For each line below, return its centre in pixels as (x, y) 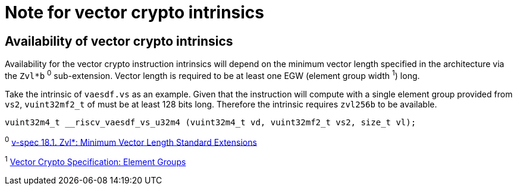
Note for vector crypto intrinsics (135, 12)
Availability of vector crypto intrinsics (119, 41)
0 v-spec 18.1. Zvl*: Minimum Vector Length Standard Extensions (131, 141)
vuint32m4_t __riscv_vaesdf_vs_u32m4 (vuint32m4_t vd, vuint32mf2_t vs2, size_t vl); (211, 122)
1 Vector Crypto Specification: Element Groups (95, 161)
